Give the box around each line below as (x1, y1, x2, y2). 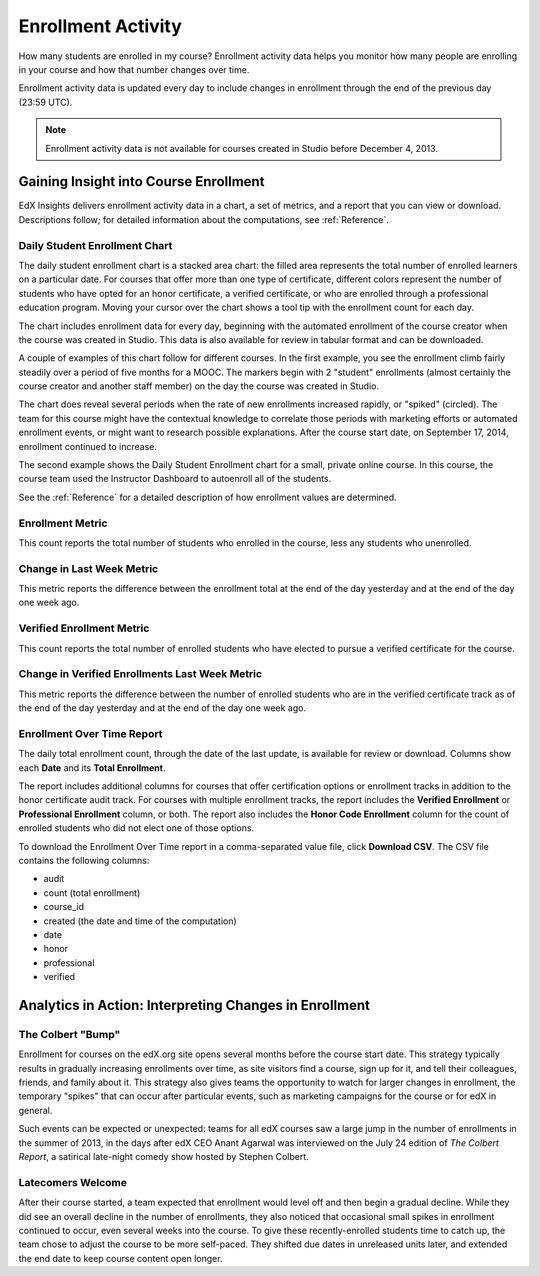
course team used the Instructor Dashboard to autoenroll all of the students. (18, 473, 332, 485)
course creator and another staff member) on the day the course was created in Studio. (18, 380, 380, 392)
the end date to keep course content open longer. (18, 1252, 223, 1264)
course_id (43, 901, 85, 913)
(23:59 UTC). (18, 96, 73, 108)
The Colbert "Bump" (18, 1027, 121, 1041)
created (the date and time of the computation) (43, 915, 237, 927)
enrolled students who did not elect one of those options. (18, 822, 255, 834)
